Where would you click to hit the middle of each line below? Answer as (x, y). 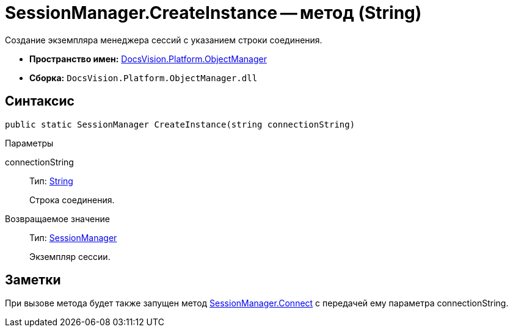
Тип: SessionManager (73, 237)
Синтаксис (40, 101)
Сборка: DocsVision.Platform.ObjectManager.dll (144, 78)
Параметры (29, 143)
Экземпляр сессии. (70, 256)
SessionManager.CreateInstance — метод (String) (213, 13)
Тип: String (51, 181)
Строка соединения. (72, 200)
